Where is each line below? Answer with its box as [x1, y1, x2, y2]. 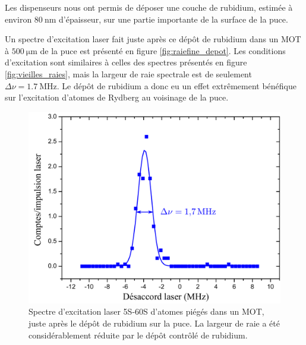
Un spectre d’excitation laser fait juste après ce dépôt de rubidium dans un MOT [5, 33, 301, 45]
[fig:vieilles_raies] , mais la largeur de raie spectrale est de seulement [5, 67, 252, 80]
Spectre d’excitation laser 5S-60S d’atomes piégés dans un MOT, [29, 305, 264, 318]
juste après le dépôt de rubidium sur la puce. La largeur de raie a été [29, 317, 280, 330]
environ [5, 12, 32, 25]
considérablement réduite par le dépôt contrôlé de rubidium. [29, 328, 248, 341]
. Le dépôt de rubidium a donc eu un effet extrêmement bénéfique [56, 79, 296, 92]
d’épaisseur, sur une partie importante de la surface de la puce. [59, 12, 288, 25]
